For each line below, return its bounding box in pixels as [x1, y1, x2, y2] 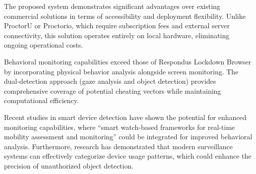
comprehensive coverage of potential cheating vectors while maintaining [4, 85, 221, 96]
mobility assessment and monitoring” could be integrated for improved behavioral [4, 131, 253, 142]
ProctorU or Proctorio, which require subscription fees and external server [4, 20, 230, 31]
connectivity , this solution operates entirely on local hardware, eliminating [4, 30, 230, 40]
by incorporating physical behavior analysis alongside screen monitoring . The [4, 66, 239, 76]
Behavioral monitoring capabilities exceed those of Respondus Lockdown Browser [4, 56, 252, 66]
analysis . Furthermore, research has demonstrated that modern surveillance [4, 141, 233, 151]
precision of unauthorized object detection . [4, 160, 134, 171]
